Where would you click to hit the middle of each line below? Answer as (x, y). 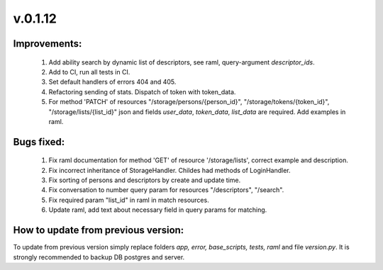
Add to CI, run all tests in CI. (89, 72)
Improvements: (48, 44)
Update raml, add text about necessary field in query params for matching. (158, 210)
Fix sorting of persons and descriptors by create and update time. (145, 180)
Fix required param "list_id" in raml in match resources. (129, 200)
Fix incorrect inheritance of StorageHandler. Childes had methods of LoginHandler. (170, 170)
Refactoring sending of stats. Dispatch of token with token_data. (142, 91)
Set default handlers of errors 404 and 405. (112, 82)
